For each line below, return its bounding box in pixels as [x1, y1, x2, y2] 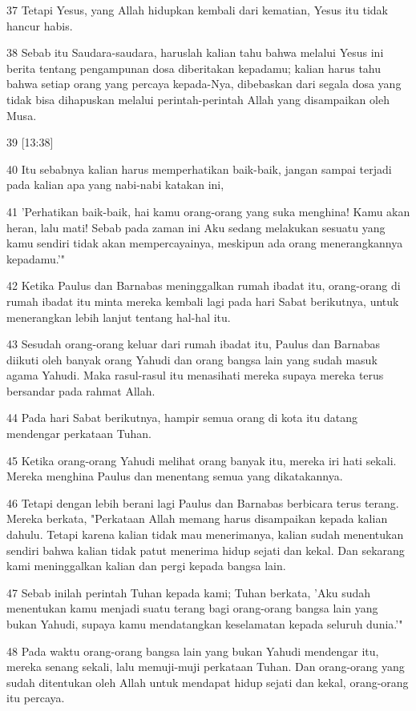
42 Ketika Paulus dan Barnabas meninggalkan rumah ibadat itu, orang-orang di [6, 277, 401, 294]
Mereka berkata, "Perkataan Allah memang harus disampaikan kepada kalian [6, 510, 388, 527]
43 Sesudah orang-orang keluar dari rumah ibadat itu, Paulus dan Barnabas [6, 335, 381, 352]
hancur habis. [6, 17, 73, 34]
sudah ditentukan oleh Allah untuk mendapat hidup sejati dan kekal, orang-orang [6, 673, 409, 690]
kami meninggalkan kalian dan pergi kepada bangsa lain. [6, 557, 286, 574]
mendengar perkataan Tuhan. [6, 425, 151, 442]
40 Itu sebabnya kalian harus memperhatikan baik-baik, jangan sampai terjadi [6, 160, 392, 177]
